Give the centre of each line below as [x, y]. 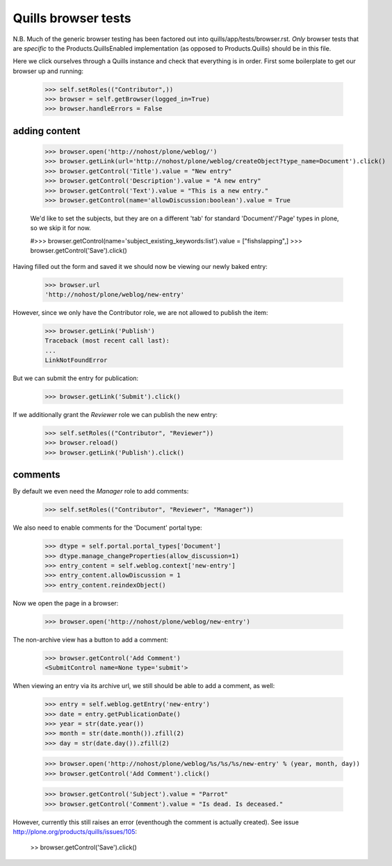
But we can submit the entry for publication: [76, 378]
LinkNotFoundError [76, 360]
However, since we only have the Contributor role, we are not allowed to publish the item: [140, 312]
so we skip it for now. [61, 228]
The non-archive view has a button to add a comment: [90, 639]
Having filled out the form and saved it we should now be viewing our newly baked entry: [140, 266]
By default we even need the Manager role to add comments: [101, 491]
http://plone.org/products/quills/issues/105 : [75, 832]
